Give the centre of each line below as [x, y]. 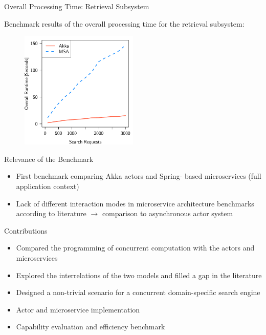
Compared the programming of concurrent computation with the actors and [135, 248]
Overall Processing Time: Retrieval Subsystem [77, 6]
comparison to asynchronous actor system [168, 213]
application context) [48, 186]
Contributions [26, 230]
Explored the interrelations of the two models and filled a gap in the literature [139, 275]
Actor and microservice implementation [78, 309]
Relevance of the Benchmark [49, 159]
